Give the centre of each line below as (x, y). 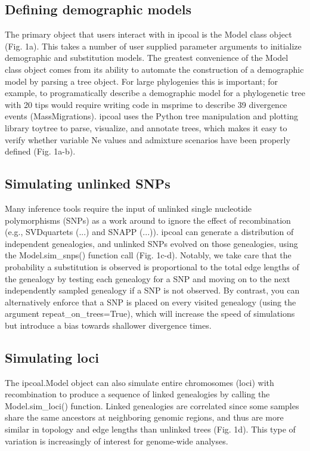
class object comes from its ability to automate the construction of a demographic (154, 69)
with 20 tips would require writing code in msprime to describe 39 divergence (146, 104)
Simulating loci (52, 357)
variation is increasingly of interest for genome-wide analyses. (117, 441)
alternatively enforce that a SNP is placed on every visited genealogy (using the (151, 302)
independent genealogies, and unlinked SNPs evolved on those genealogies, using (151, 243)
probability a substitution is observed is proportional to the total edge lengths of (152, 266)
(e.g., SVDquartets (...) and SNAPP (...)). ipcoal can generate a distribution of (149, 232)
